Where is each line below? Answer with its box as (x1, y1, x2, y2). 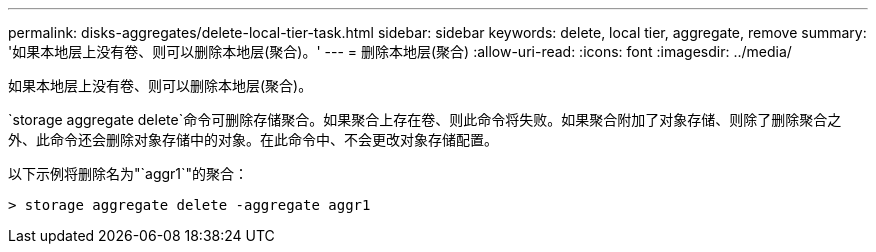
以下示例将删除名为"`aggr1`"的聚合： (8, 165, 249, 182)
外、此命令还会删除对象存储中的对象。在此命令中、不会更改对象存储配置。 (8, 131, 498, 148)
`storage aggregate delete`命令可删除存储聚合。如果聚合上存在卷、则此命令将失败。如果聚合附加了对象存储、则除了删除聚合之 (8, 111, 842, 128)
